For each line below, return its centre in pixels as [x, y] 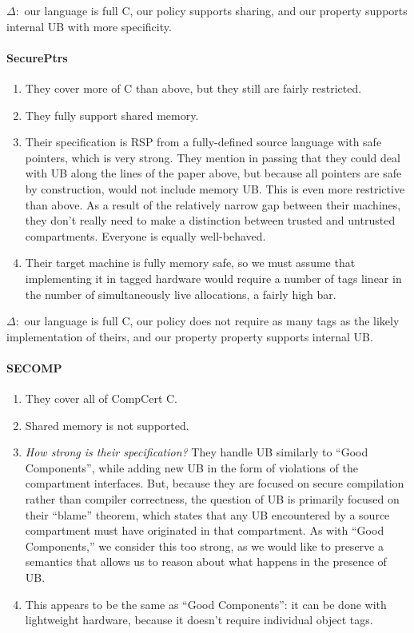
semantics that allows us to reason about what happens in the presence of [206, 561]
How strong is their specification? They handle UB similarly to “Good [197, 452]
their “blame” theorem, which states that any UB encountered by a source [207, 514]
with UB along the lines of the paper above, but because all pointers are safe [213, 173]
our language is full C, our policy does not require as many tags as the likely [212, 321]
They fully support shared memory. [112, 115]
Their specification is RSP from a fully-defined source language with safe [203, 142]
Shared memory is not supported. [107, 425]
